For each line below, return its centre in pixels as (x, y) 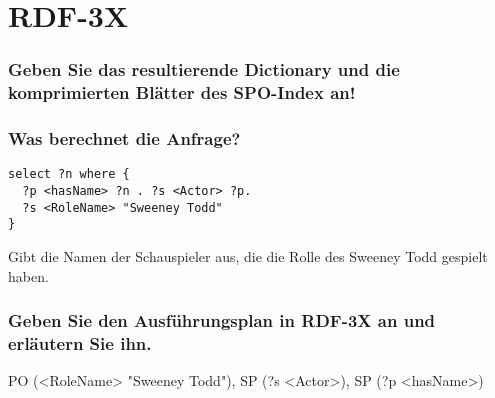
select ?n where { (69, 174)
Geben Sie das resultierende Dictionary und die (204, 69)
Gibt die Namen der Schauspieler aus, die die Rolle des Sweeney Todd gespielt (248, 255)
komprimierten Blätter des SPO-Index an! (182, 92)
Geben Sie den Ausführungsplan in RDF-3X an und (222, 320)
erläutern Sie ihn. (80, 343)
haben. (28, 275)
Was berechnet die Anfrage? (124, 138)
